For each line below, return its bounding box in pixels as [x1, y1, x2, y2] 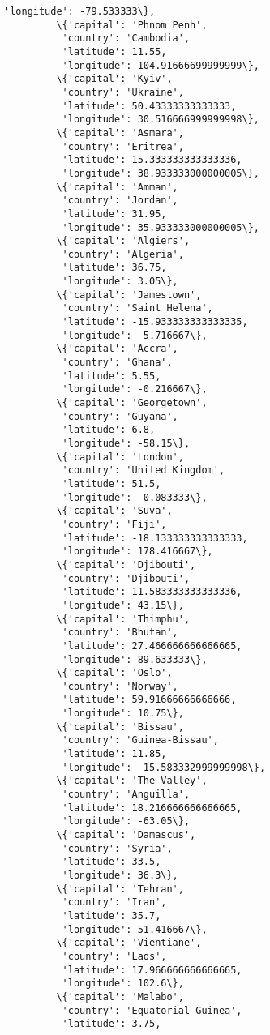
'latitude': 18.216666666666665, [62, 802, 242, 814]
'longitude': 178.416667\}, [62, 545, 213, 558]
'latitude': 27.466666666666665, [62, 639, 242, 652]
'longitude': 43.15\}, [62, 599, 184, 611]
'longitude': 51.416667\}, [62, 923, 208, 935]
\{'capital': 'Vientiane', [56, 937, 202, 949]
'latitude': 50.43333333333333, [62, 100, 237, 112]
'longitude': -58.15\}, [62, 438, 191, 449]
